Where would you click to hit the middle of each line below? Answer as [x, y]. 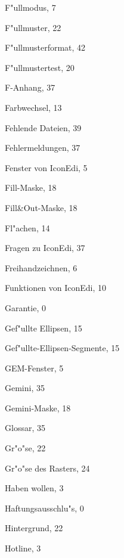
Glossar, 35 [25, 428]
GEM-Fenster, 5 [34, 368]
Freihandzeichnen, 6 [41, 267]
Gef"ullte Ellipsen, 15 [44, 328]
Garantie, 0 [25, 307]
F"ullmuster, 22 [33, 27]
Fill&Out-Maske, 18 [41, 207]
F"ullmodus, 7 [30, 7]
